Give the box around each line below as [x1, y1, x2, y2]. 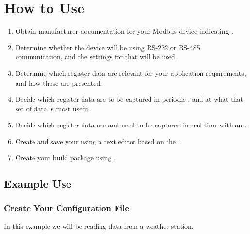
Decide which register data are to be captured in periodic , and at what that [15, 94, 243, 104]
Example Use [4, 176, 71, 191]
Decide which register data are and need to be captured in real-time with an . [15, 120, 247, 130]
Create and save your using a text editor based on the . [15, 136, 180, 146]
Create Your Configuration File [4, 201, 130, 214]
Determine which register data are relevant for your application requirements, [15, 68, 246, 78]
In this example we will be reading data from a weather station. [4, 221, 194, 231]
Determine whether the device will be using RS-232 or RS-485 [15, 42, 200, 52]
